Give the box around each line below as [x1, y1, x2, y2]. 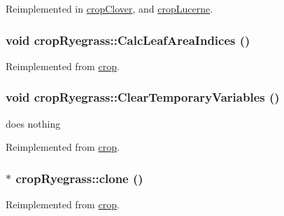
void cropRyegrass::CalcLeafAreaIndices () [6, 31, 250, 48]
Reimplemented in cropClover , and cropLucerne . [6, 1, 213, 15]
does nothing [6, 116, 61, 130]
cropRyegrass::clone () [15, 169, 143, 187]
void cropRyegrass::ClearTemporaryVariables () [6, 88, 280, 106]
